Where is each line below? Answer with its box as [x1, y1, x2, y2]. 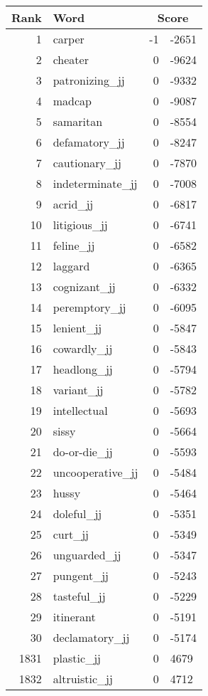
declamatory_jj [53, 629, 130, 645]
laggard [53, 258, 90, 274]
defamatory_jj [53, 134, 125, 150]
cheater [53, 51, 89, 68]
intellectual [53, 402, 108, 418]
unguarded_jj [53, 547, 121, 563]
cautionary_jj [53, 154, 121, 171]
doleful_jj [53, 505, 102, 522]
